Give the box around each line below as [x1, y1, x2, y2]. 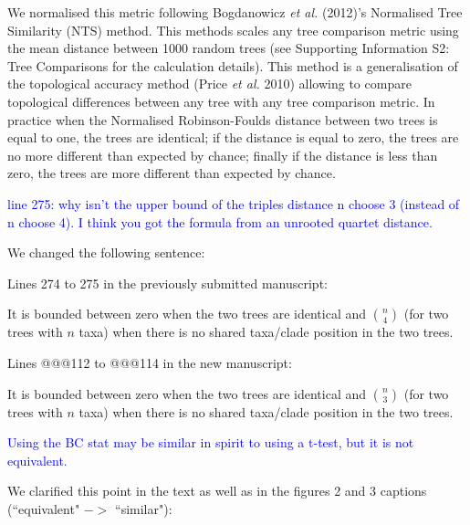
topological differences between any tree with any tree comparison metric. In [7, 91, 435, 110]
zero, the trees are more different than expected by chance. [7, 163, 336, 183]
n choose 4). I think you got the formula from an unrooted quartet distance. [7, 212, 433, 231]
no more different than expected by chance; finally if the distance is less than [7, 145, 438, 164]
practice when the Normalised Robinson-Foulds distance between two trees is [7, 110, 438, 129]
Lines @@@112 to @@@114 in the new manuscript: [7, 352, 292, 372]
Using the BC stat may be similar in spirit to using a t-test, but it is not [7, 433, 414, 452]
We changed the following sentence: [7, 243, 205, 262]
